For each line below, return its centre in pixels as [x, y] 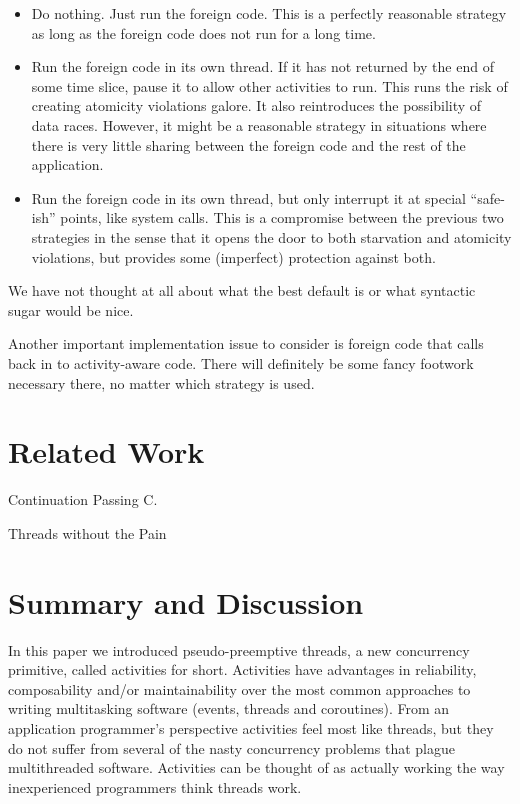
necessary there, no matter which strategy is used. [161, 382]
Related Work [106, 451]
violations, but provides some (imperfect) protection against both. [233, 256]
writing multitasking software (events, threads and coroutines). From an [229, 708]
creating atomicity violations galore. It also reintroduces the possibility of [256, 105]
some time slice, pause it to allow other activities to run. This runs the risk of [269, 85]
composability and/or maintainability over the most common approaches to [239, 688]
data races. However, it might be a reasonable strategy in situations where [259, 124]
